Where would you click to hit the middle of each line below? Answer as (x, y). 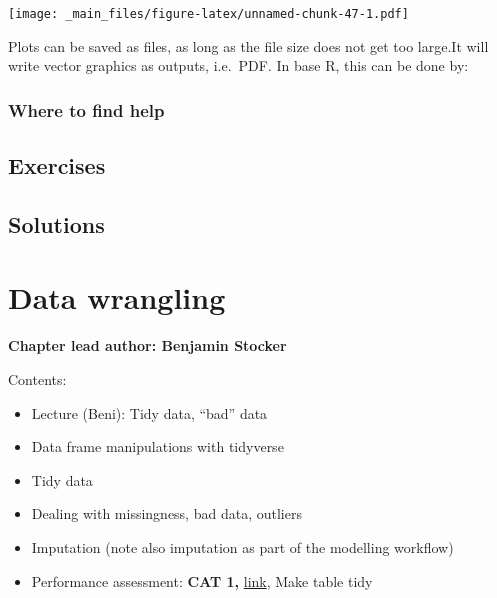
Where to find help (86, 109)
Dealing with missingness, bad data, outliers (166, 513)
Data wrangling (117, 297)
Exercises (57, 165)
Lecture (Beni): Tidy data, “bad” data (149, 412)
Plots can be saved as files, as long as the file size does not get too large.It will (248, 45)
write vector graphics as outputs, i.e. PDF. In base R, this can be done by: (238, 65)
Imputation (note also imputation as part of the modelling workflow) (242, 546)
